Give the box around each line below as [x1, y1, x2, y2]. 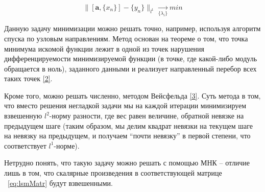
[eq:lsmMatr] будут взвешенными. [8, 177, 113, 188]
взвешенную [4, 110, 42, 121]
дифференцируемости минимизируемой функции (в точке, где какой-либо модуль [4, 53, 257, 64]
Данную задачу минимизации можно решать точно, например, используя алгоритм [4, 23, 261, 34]
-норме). [54, 140, 80, 151]
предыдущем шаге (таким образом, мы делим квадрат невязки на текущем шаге [4, 120, 253, 131]
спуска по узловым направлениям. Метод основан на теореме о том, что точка [4, 33, 248, 43]
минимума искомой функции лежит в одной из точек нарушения [4, 43, 205, 54]
